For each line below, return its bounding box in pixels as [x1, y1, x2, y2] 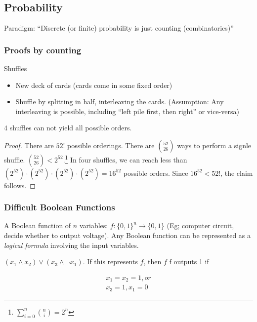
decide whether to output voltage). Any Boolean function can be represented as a [4, 230, 251, 241]
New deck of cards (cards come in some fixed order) [15, 80, 172, 90]
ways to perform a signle [177, 140, 252, 150]
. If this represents [83, 256, 138, 267]
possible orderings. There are [67, 140, 155, 150]
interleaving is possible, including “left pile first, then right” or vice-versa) [15, 106, 239, 116]
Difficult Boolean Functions [4, 201, 115, 213]
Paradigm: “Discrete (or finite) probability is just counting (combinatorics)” [4, 23, 234, 33]
